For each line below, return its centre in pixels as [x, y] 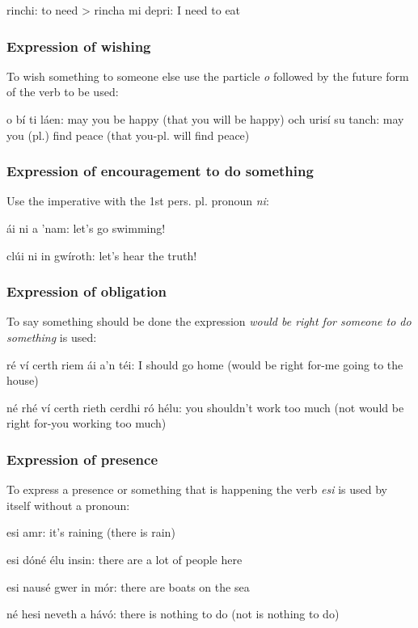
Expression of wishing [79, 46]
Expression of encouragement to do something [160, 171]
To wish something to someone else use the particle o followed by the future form [208, 76]
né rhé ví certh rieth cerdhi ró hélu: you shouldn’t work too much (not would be [205, 407]
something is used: [52, 337]
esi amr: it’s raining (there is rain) [91, 532]
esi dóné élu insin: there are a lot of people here [125, 559]
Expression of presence [82, 459]
